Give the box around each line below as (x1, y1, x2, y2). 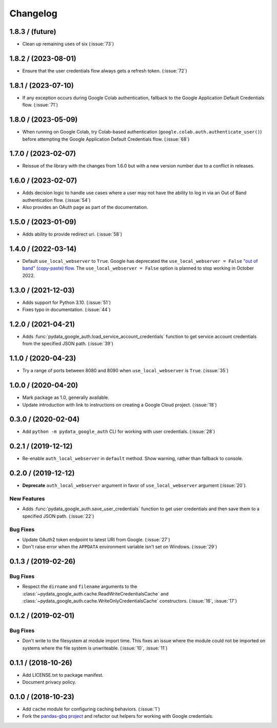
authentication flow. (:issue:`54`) (22, 197, 91, 203)
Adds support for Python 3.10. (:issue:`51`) (22, 299, 111, 305)
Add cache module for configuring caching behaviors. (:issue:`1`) (22, 706, 160, 712)
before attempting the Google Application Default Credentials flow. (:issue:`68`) (22, 136, 190, 142)
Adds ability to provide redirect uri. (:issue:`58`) (22, 231, 123, 237)
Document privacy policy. (22, 679, 76, 685)
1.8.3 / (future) (9, 27, 56, 36)
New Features (9, 495, 45, 503)
